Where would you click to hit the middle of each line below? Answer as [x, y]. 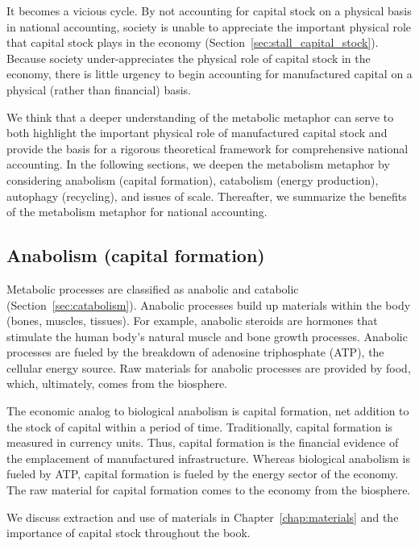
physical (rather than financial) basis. [99, 89]
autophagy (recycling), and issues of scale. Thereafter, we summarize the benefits [207, 196]
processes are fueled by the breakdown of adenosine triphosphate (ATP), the [195, 352]
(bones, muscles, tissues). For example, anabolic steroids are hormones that [192, 321]
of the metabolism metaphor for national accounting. [137, 212]
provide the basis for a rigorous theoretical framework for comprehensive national [207, 148]
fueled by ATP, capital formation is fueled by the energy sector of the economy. [203, 474]
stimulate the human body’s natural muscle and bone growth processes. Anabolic [207, 336]
